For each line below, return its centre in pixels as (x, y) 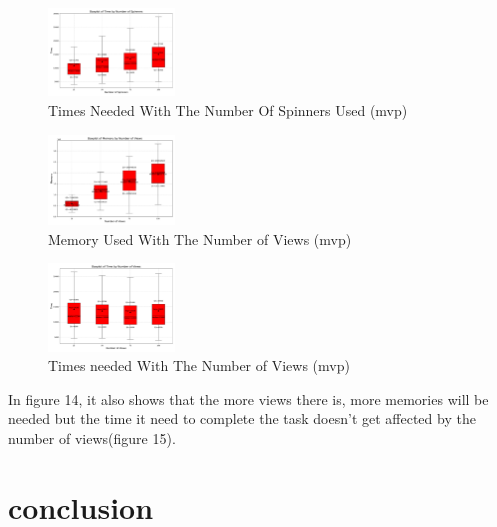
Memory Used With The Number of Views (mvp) (200, 238)
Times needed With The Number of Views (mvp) (199, 365)
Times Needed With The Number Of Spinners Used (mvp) (228, 110)
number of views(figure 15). (92, 437)
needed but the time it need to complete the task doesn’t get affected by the (242, 418)
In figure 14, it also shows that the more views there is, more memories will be (248, 398)
